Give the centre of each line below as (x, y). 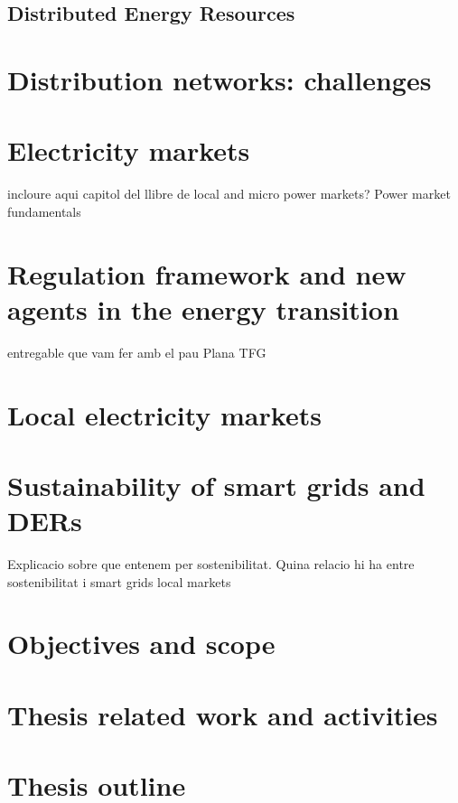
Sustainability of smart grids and (216, 485)
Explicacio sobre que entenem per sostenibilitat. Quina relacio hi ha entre (211, 564)
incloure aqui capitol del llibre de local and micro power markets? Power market (229, 194)
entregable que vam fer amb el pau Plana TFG (137, 352)
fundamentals (44, 211)
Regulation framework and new (207, 273)
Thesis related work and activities (223, 714)
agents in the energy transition (203, 308)
